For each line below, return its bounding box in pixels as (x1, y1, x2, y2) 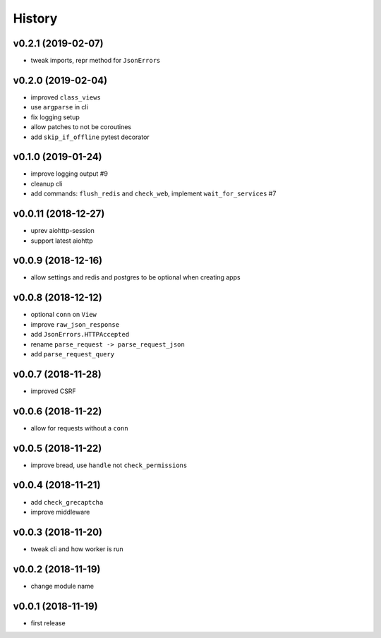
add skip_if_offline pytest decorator (30, 133, 150, 141)
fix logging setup (30, 113, 80, 121)
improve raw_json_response (30, 320, 120, 328)
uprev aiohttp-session (30, 227, 95, 235)
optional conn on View (30, 311, 97, 319)
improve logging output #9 (30, 169, 109, 178)
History (13, 11, 58, 26)
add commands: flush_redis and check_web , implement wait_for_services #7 (30, 189, 277, 198)
